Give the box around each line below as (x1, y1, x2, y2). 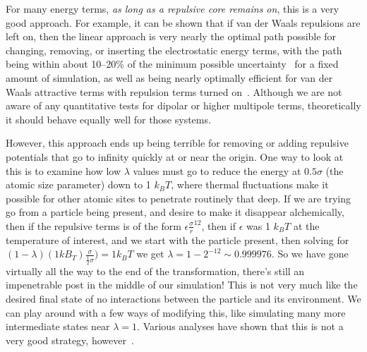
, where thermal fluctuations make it (171, 177, 329, 192)
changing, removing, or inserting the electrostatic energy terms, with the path (6, 42, 342, 57)
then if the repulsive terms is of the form (6, 218, 181, 233)
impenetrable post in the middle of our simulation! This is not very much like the (6, 277, 358, 292)
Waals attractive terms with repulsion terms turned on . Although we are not (6, 84, 342, 99)
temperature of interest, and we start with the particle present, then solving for (6, 232, 349, 247)
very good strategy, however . (6, 332, 134, 347)
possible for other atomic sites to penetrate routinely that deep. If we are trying (6, 190, 351, 205)
